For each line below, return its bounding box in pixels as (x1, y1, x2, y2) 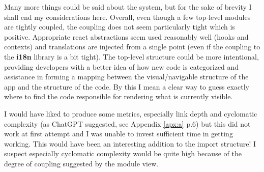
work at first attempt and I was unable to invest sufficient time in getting (4, 128, 233, 139)
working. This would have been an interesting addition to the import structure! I (4, 138, 256, 149)
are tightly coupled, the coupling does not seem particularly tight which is (4, 21, 235, 32)
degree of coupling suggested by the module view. (4, 158, 159, 168)
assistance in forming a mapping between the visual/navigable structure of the (4, 71, 249, 82)
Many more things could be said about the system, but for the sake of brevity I (4, 2, 252, 12)
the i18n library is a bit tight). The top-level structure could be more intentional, (4, 51, 259, 62)
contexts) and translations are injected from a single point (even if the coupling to (4, 41, 260, 52)
